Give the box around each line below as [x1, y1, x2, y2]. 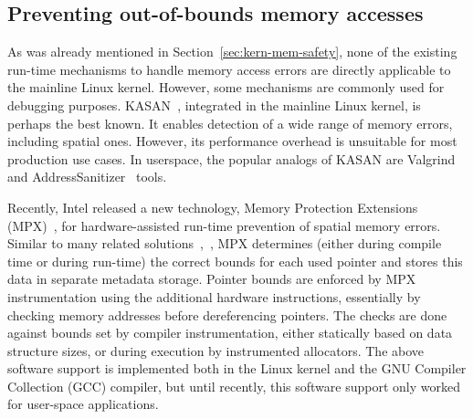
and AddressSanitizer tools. [7, 167, 167, 186]
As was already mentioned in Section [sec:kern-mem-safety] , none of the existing [7, 42, 457, 61]
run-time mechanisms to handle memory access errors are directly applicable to [7, 59, 451, 79]
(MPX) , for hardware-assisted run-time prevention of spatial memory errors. [7, 215, 441, 235]
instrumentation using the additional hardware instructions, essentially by [7, 287, 421, 306]
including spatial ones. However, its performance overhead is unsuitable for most [7, 131, 457, 151]
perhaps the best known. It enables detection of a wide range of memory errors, [7, 113, 453, 132]
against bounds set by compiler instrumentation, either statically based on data [7, 323, 453, 342]
